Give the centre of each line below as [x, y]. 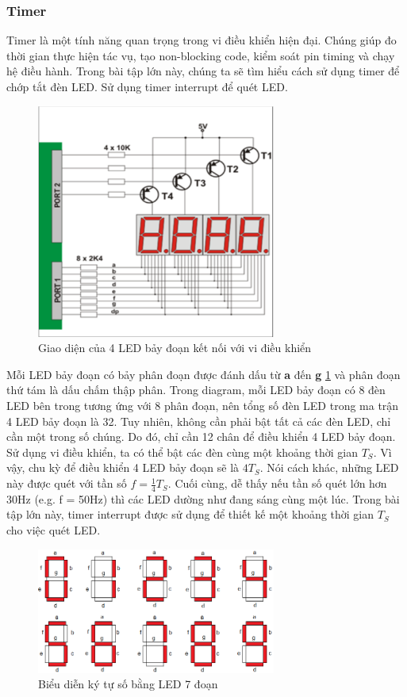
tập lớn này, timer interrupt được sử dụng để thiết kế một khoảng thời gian [190, 514]
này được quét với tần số [67, 483]
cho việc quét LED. [54, 530]
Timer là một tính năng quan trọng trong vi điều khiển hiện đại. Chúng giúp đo [202, 40]
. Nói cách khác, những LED [329, 467]
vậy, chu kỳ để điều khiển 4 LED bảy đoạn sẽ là [123, 467]
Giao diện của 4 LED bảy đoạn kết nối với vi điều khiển [175, 348]
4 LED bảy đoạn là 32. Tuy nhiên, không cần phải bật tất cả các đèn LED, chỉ [199, 421]
